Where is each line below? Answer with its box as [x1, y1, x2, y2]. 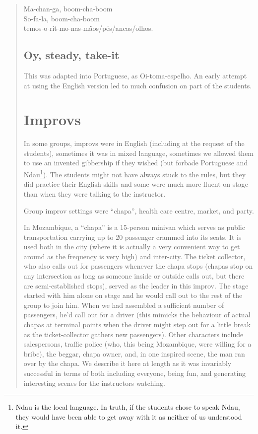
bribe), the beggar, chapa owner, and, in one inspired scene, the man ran [23, 348, 245, 359]
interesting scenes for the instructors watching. [23, 377, 165, 388]
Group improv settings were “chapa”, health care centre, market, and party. [23, 205, 254, 216]
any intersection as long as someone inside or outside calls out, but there [23, 271, 245, 281]
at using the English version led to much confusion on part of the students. [23, 80, 252, 90]
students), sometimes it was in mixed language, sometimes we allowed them [23, 147, 254, 158]
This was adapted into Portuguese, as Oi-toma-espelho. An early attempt [23, 70, 247, 80]
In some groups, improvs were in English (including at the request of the [23, 138, 245, 148]
